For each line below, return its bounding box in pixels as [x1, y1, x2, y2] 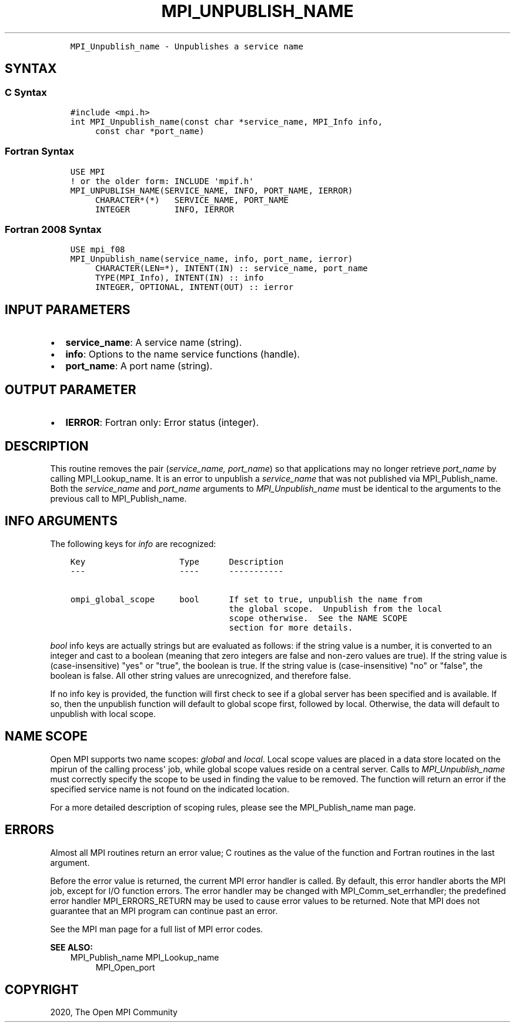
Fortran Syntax [5, 145, 74, 158]
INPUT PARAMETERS [5, 302, 131, 317]
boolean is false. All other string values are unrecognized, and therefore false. [50, 670, 351, 681]
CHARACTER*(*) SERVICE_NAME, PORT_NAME [95, 195, 289, 205]
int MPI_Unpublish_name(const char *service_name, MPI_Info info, [70, 116, 383, 126]
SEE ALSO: [50, 942, 93, 952]
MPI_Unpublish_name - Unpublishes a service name [70, 41, 303, 51]
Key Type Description [70, 556, 284, 566]
